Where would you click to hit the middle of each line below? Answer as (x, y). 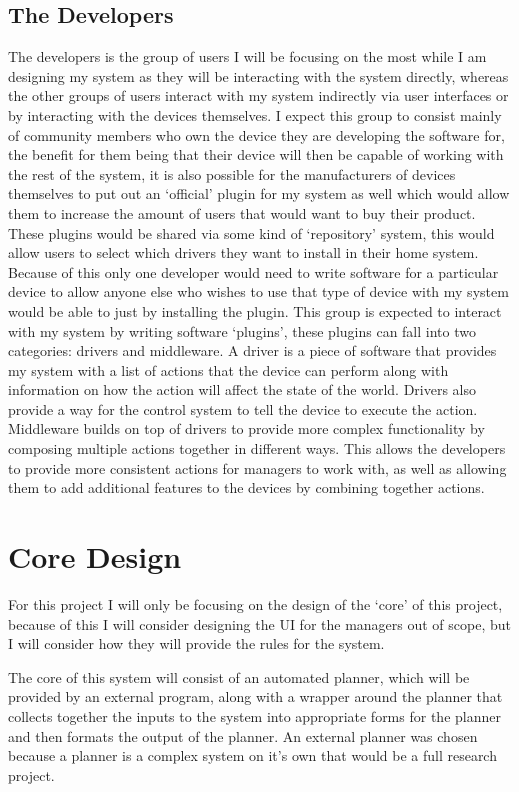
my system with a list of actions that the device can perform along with (228, 369)
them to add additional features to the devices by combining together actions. (246, 487)
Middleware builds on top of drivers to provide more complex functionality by (246, 428)
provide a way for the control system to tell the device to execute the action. (243, 408)
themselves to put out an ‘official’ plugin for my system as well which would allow (259, 193)
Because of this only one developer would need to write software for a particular (253, 271)
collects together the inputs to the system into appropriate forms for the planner (254, 715)
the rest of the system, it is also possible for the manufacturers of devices (232, 173)
